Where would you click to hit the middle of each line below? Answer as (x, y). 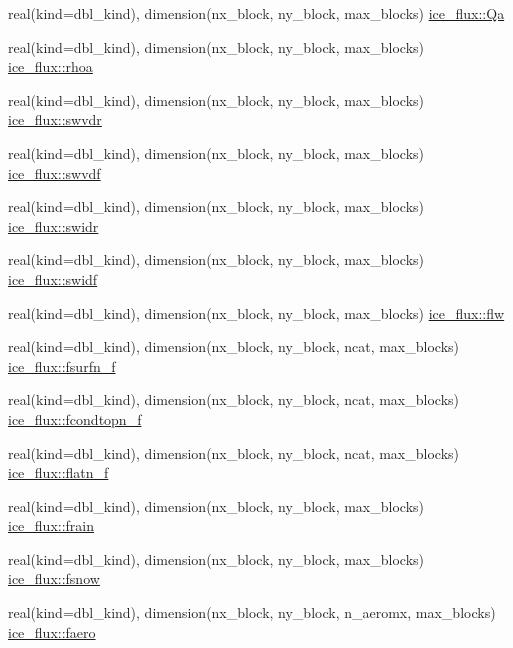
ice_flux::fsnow (54, 578)
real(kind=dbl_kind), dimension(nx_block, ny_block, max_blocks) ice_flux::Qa (256, 13)
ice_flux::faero (52, 631)
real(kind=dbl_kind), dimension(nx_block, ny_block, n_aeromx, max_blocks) (252, 612)
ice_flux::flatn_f (58, 472)
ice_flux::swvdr (55, 119)
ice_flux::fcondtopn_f (75, 418)
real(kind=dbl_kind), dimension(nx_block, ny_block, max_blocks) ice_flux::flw (256, 312)
